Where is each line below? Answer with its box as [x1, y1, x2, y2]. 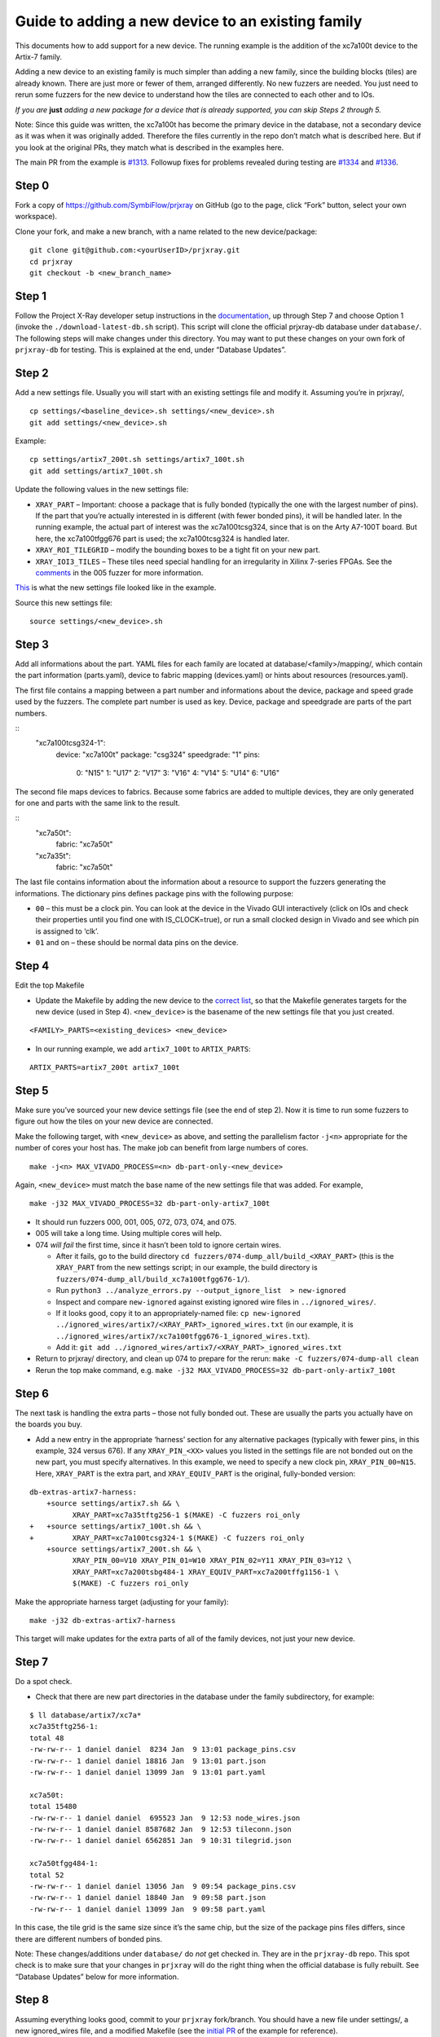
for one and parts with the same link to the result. [15, 798, 181, 807]
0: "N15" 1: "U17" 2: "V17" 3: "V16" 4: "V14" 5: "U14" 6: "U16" [76, 768, 280, 778]
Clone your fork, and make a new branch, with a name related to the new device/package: [15, 227, 318, 236]
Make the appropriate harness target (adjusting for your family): [15, 1597, 229, 1607]
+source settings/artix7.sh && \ [46, 1499, 181, 1508]
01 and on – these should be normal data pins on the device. [35, 938, 239, 948]
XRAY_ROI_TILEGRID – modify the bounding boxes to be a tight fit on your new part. [35, 545, 321, 555]
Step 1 [15, 289, 47, 303]
